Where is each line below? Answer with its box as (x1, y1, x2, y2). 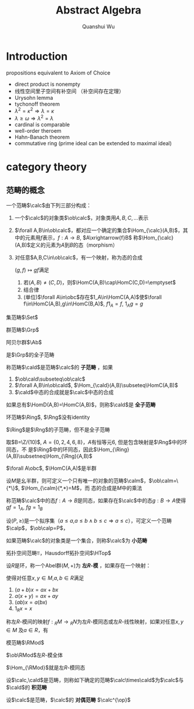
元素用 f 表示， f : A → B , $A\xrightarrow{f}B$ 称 (25, 234, 139, 241)
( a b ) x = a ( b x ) (14, 599, 48, 606)
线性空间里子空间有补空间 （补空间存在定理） (14, 88, 124, 95)
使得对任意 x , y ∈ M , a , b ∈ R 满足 (6, 574, 84, 582)
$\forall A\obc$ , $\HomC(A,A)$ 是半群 (6, 465, 97, 472)
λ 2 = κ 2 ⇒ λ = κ (14, 106, 55, 115)
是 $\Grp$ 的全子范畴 (6, 351, 55, 358)
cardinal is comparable (14, 121, 70, 128)
